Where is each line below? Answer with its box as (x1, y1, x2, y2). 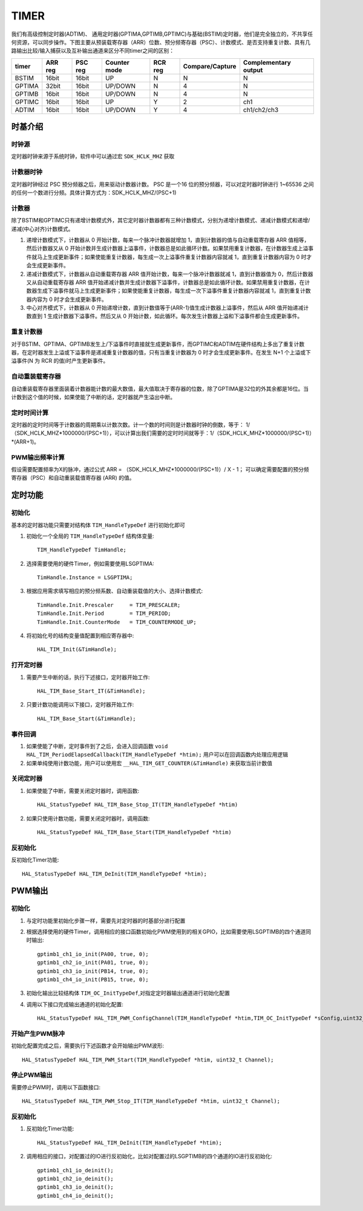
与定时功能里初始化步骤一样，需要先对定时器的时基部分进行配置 (26, 917, 186, 924)
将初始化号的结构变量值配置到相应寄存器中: (26, 632, 134, 639)
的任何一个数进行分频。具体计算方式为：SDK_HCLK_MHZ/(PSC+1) (11, 189, 177, 196)
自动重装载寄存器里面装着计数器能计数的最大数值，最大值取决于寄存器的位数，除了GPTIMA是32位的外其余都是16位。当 (11, 385, 309, 392)
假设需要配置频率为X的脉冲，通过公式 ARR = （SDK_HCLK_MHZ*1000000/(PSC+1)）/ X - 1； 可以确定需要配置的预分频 (11, 465, 309, 473)
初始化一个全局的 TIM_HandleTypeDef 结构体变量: (26, 532, 154, 539)
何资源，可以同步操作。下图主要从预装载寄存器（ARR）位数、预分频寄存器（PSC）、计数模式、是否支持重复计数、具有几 (11, 38, 311, 45)
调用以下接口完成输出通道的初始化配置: (26, 1000, 124, 1008)
